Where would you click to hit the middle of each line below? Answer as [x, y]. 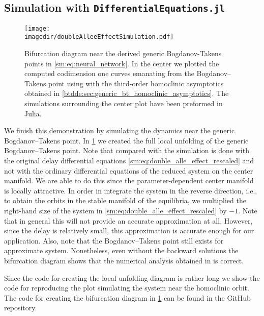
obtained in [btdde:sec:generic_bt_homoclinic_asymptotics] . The [127, 93]
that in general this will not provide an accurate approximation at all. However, [128, 220]
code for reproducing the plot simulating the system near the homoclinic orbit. [127, 288]
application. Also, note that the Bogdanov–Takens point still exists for [114, 240]
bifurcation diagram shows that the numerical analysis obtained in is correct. [124, 260]
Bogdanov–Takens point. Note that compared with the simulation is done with [127, 150]
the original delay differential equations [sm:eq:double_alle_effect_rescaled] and [129, 161]
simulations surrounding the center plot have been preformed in [124, 103]
